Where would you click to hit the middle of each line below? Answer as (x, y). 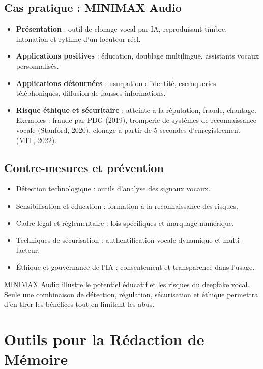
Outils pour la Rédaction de (104, 339)
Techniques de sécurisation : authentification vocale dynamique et (118, 240)
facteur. (28, 250)
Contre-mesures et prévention (84, 167)
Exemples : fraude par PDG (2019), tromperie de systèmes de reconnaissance (136, 120)
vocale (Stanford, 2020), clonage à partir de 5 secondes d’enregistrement (128, 130)
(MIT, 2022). (36, 140)
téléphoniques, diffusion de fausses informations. (91, 93)
